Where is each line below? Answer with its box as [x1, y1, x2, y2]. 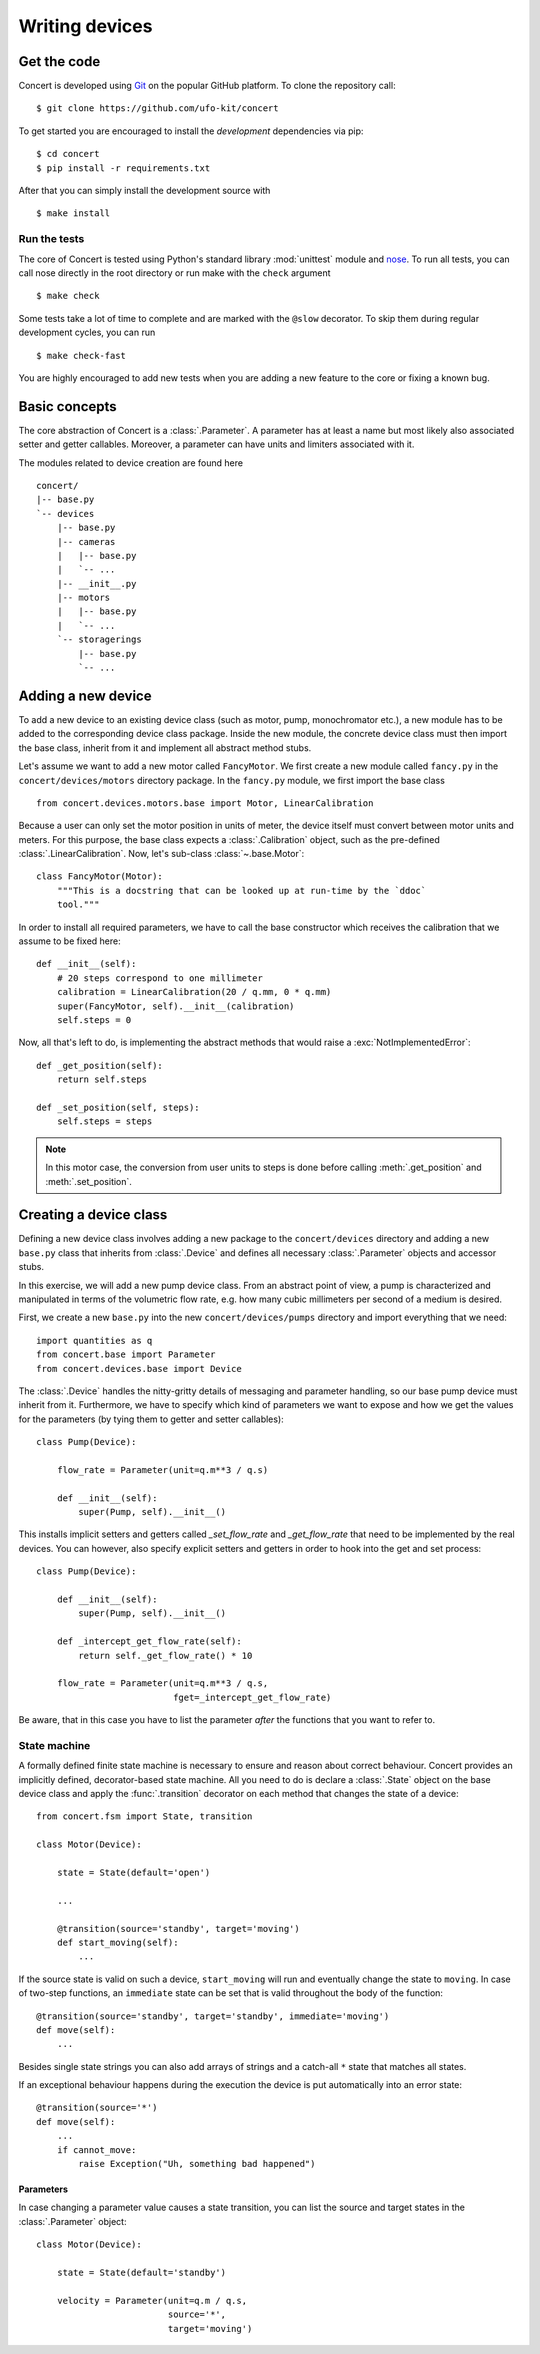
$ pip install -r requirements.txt [36, 162, 211, 174]
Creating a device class [18, 1206, 168, 1224]
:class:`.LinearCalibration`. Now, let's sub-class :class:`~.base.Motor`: [18, 848, 305, 860]
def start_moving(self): [56, 1936, 179, 1948]
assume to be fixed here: [18, 935, 121, 947]
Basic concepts [18, 398, 117, 415]
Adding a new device [18, 687, 152, 704]
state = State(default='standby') [56, 2266, 227, 2278]
